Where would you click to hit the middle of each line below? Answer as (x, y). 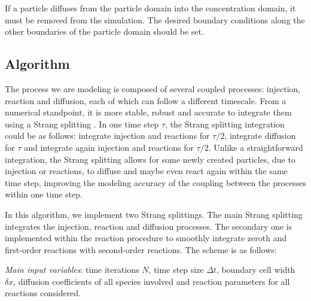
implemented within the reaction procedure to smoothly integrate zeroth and (146, 238)
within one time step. (44, 194)
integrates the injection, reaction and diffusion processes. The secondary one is (149, 226)
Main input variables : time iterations (72, 270)
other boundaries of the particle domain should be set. (104, 31)
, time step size (176, 270)
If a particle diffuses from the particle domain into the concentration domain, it (150, 8)
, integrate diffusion (260, 136)
